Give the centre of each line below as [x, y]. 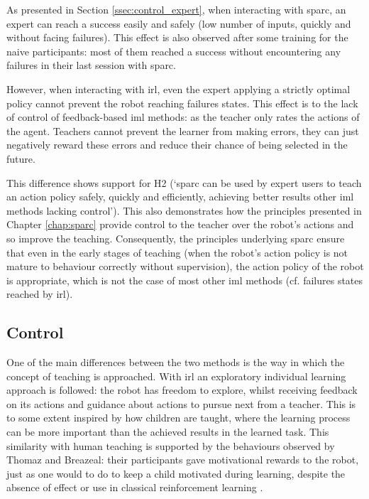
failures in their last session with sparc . [91, 65]
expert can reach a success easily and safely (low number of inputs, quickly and [179, 23]
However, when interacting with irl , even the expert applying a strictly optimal [178, 88]
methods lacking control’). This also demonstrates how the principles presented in [184, 210]
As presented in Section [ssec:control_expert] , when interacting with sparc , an [176, 9]
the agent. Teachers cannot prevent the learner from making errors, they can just [183, 130]
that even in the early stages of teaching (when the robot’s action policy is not [177, 252]
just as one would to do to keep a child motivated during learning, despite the [176, 473]
